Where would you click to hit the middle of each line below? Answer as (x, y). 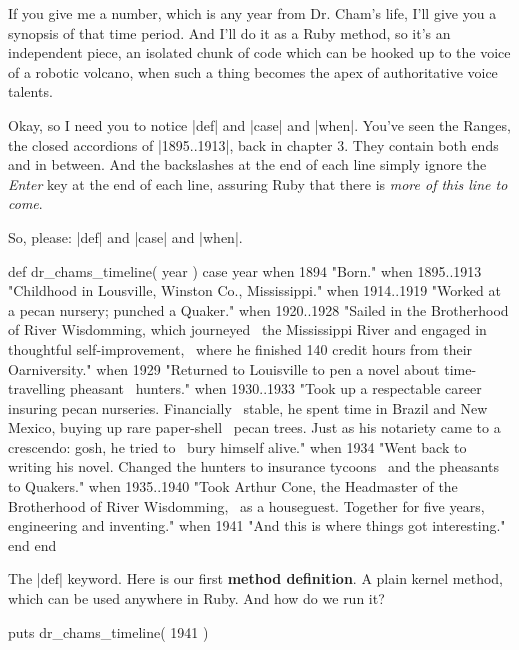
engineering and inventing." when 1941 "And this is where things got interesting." (257, 525)
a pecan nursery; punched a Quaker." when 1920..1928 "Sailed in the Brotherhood (258, 309)
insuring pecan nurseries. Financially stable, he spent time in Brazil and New (248, 407)
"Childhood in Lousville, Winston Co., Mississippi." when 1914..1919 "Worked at (254, 290)
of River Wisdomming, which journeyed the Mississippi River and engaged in (247, 329)
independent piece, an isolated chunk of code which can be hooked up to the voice (259, 52)
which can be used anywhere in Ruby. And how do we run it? (196, 598)
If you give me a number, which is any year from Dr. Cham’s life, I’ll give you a (252, 13)
